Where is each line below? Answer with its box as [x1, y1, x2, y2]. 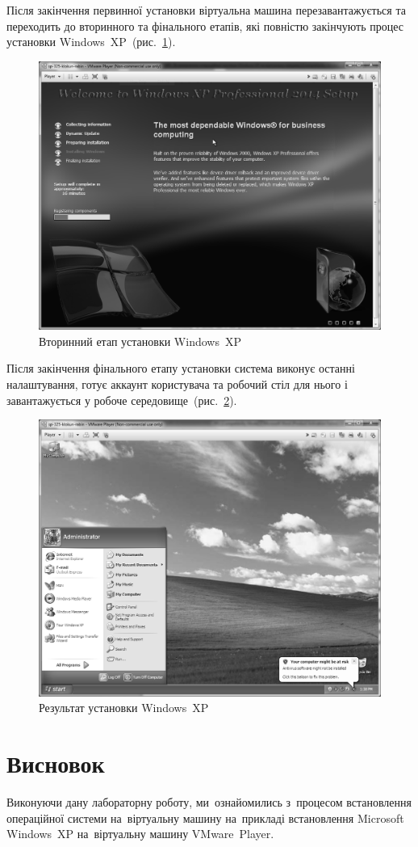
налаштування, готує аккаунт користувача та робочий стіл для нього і [6, 376, 348, 393]
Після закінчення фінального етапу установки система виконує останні [6, 360, 355, 377]
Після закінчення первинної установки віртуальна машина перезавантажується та [6, 2, 406, 18]
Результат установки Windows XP [39, 699, 209, 716]
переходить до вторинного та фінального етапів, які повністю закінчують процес [6, 17, 403, 34]
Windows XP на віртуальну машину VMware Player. [6, 825, 274, 842]
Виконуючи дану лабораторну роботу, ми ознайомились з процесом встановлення [6, 793, 412, 810]
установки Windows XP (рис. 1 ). [6, 33, 176, 50]
